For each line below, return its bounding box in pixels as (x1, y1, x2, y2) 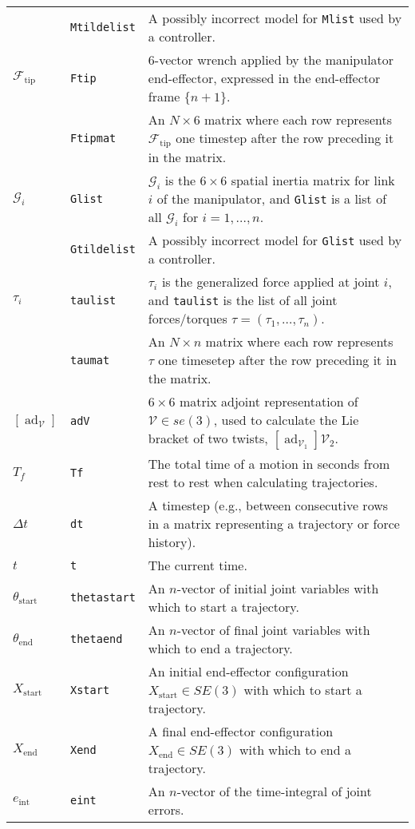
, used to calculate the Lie (213, 411, 359, 430)
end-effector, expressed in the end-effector (148, 69, 381, 87)
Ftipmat (69, 131, 117, 145)
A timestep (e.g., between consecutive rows (148, 496, 389, 515)
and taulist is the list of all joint (148, 291, 338, 310)
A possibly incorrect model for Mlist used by (148, 9, 402, 27)
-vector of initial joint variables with (176, 579, 379, 598)
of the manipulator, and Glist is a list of (156, 189, 387, 208)
